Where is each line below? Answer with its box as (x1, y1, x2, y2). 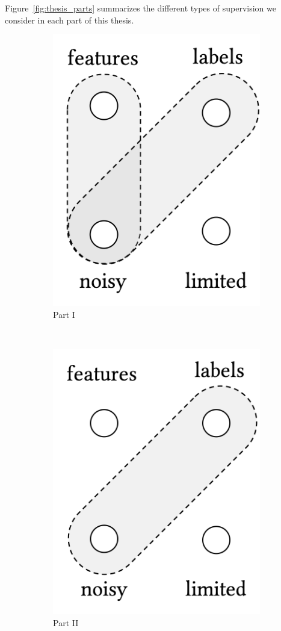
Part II (53, 616, 79, 629)
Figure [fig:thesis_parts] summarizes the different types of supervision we (5, 2, 276, 14)
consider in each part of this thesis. (5, 13, 134, 26)
